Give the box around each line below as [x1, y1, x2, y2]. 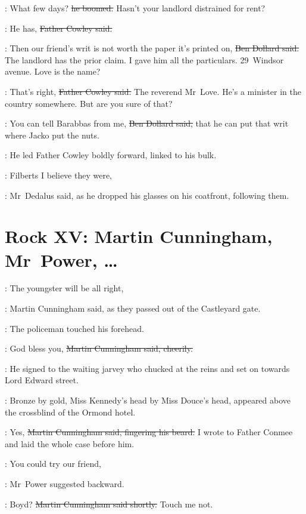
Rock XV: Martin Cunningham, [5, 224, 273, 248]
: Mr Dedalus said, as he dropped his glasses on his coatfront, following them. [5, 189, 289, 201]
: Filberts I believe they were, [5, 168, 112, 181]
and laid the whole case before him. [5, 437, 135, 450]
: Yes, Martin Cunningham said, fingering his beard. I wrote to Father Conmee [5, 426, 293, 438]
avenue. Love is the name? [5, 65, 101, 78]
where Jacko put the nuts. [5, 128, 99, 141]
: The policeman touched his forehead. [5, 322, 144, 334]
